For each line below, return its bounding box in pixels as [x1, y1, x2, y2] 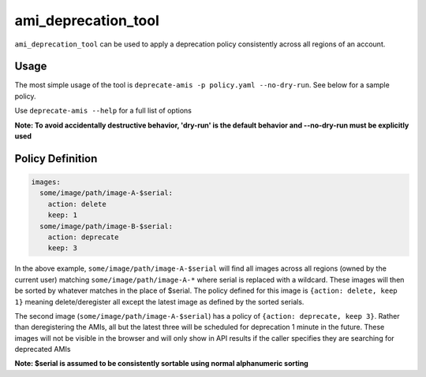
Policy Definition [14, 152, 98, 165]
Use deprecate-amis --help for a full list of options [14, 106, 192, 116]
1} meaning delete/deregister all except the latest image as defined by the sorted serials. [14, 297, 305, 306]
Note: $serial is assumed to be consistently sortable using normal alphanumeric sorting [14, 359, 309, 368]
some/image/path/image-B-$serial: [39, 221, 174, 231]
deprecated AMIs [14, 345, 71, 354]
